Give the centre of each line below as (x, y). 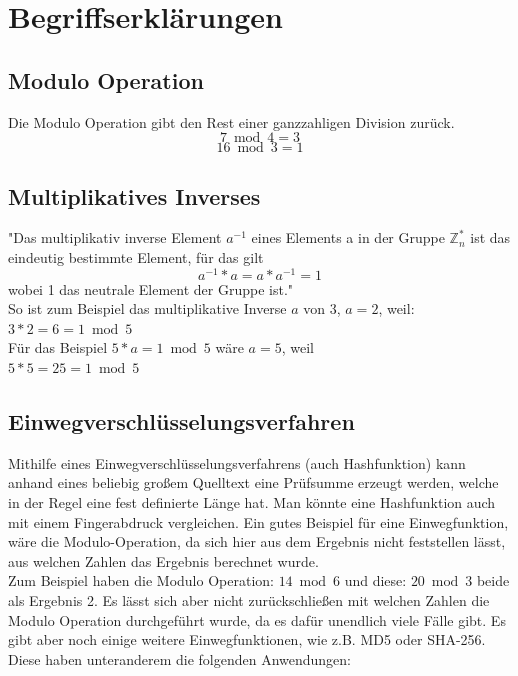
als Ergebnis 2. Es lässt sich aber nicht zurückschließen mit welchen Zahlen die (249, 599)
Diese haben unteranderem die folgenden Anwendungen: (179, 658)
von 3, (322, 308)
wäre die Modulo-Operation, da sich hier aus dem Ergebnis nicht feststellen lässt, (257, 541)
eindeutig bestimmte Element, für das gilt (136, 256)
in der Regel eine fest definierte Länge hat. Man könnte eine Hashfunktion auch (252, 502)
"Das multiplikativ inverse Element (115, 237)
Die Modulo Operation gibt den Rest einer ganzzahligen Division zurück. (231, 121)
